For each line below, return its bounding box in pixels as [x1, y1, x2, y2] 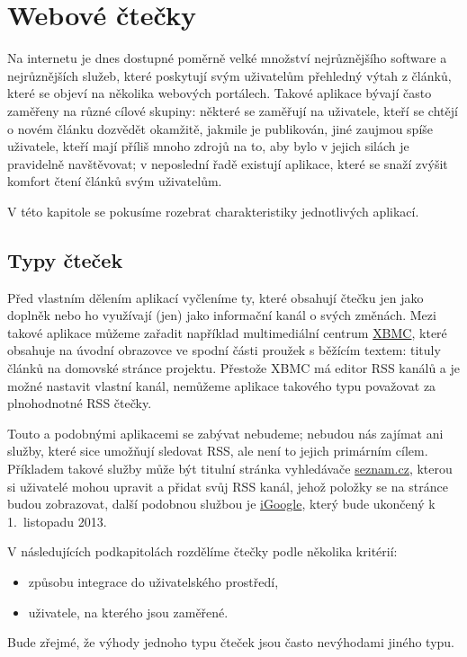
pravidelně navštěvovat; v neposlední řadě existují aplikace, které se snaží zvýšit [7, 154, 448, 173]
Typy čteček [7, 245, 123, 273]
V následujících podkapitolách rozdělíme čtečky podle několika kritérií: [7, 542, 398, 561]
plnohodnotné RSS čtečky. [7, 394, 152, 413]
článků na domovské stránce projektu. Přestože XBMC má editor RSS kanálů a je [7, 359, 461, 377]
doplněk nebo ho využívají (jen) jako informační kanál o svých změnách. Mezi [7, 306, 436, 324]
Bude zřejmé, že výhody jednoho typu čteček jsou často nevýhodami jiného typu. [7, 633, 455, 652]
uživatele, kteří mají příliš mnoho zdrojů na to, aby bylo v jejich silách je [7, 137, 409, 155]
